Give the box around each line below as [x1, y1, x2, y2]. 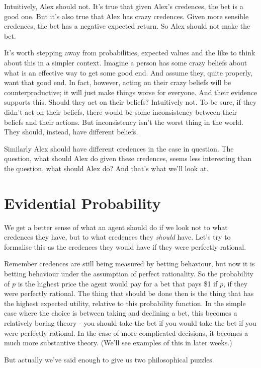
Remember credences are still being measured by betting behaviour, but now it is [4, 258, 255, 269]
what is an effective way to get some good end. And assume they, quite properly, [4, 67, 252, 78]
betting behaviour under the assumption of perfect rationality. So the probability [4, 268, 253, 278]
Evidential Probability [4, 192, 161, 213]
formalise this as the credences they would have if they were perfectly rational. [4, 241, 246, 252]
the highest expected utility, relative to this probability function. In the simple [4, 298, 246, 308]
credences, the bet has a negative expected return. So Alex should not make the [4, 21, 250, 31]
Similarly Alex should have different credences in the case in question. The [4, 143, 234, 154]
